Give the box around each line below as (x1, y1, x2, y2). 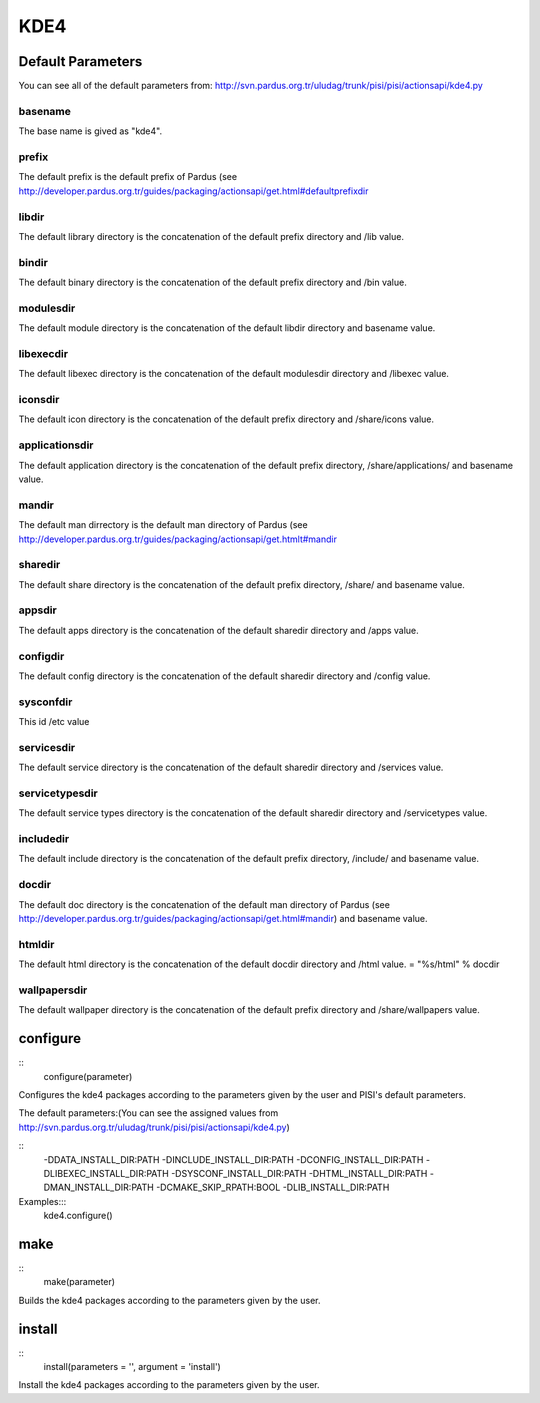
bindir (18, 255, 49, 269)
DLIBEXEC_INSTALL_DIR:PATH (43, 1167, 169, 1179)
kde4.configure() (43, 1210, 114, 1222)
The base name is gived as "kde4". (18, 125, 163, 137)
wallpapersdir (18, 983, 88, 997)
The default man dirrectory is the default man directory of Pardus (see (18, 519, 309, 531)
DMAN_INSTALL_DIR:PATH (43, 1181, 154, 1194)
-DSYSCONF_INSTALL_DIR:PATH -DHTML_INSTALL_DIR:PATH (170, 1167, 428, 1179)
